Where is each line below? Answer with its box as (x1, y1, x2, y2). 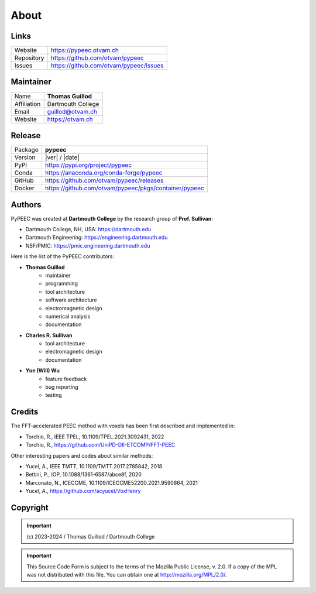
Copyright (11, 502, 49, 512)
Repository (14, 54, 44, 62)
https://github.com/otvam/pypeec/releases (44, 176, 164, 184)
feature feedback (45, 375, 87, 382)
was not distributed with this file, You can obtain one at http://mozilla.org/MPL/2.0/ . (26, 571, 227, 578)
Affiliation (14, 100, 41, 108)
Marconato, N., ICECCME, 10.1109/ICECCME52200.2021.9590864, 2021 (25, 479, 198, 486)
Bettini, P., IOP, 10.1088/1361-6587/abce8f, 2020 (25, 471, 142, 478)
